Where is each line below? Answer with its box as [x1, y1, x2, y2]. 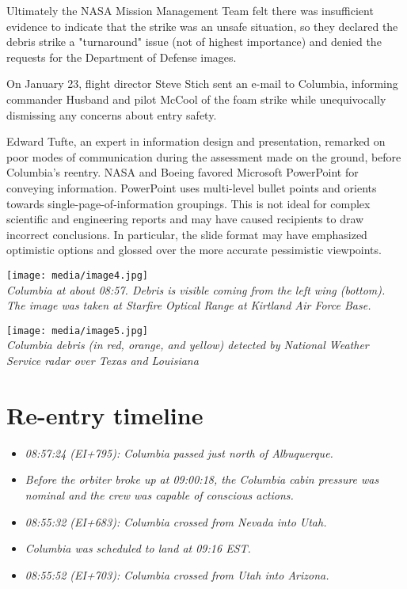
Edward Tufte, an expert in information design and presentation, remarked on [6, 133, 386, 150]
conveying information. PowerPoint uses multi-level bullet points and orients [6, 179, 377, 196]
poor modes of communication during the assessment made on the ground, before [6, 148, 401, 165]
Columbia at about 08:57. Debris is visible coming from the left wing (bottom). [6, 281, 386, 298]
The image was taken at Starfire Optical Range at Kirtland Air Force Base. [6, 297, 371, 313]
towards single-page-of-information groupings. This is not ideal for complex [6, 195, 371, 211]
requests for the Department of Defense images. [6, 48, 237, 65]
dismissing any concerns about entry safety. [6, 106, 217, 123]
